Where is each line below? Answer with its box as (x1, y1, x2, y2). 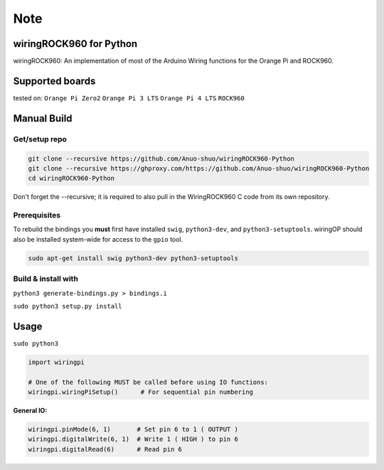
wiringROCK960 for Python (13, 38, 138, 50)
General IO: (13, 406, 48, 415)
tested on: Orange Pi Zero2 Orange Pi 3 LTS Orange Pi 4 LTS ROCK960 (13, 93, 245, 102)
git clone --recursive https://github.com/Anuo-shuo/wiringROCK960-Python (28, 154, 295, 163)
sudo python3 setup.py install (13, 302, 122, 310)
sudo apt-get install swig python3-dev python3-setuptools (28, 254, 238, 262)
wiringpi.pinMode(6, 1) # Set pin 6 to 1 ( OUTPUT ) (28, 425, 238, 433)
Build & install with (13, 274, 78, 284)
